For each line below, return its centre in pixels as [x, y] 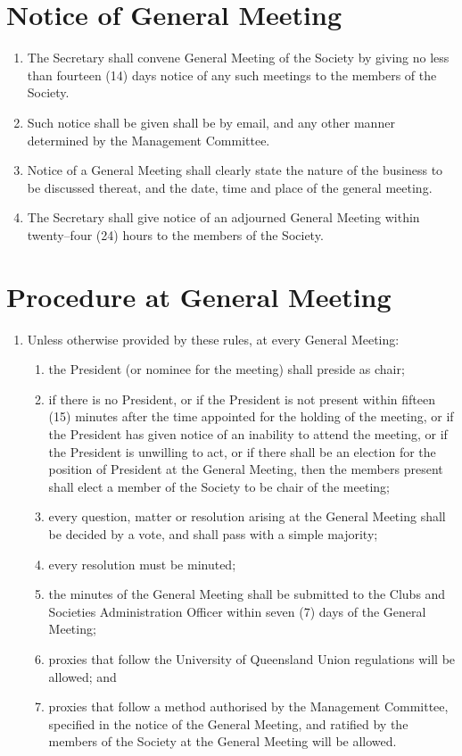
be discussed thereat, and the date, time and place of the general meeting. [230, 187]
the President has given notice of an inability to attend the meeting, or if [248, 433]
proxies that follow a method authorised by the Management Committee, [248, 706]
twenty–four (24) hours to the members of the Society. [175, 234]
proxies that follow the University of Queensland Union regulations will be [252, 658]
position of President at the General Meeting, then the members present [246, 469]
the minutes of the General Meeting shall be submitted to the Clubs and [247, 594]
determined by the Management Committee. [148, 140]
